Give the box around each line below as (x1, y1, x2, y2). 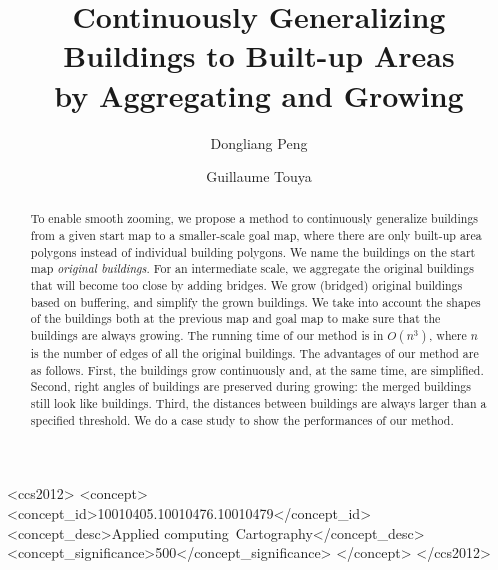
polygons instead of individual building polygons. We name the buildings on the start (30, 243, 476, 260)
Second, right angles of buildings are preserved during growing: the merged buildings (30, 378, 471, 395)
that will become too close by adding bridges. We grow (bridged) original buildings (30, 277, 463, 294)
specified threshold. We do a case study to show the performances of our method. (30, 411, 454, 428)
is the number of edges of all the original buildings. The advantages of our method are (30, 345, 479, 362)
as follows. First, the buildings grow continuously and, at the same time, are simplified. (30, 361, 484, 378)
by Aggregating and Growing (54, 74, 464, 115)
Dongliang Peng (210, 132, 308, 153)
